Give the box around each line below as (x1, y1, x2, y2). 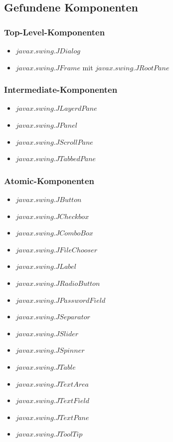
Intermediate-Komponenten (4, 83, 118, 96)
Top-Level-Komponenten (4, 25, 105, 38)
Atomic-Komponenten (4, 174, 94, 187)
